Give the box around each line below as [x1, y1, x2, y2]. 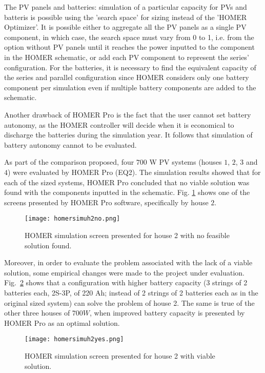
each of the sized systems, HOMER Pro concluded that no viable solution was [4, 176, 250, 187]
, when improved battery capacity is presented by [90, 307, 245, 318]
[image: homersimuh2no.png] [25, 215, 120, 223]
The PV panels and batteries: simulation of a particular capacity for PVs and [4, 2, 247, 12]
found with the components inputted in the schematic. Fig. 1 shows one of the [4, 187, 250, 198]
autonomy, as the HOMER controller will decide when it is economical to [4, 119, 234, 130]
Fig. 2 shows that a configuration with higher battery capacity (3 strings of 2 [4, 277, 248, 288]
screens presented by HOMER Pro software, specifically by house [4, 197, 209, 207]
